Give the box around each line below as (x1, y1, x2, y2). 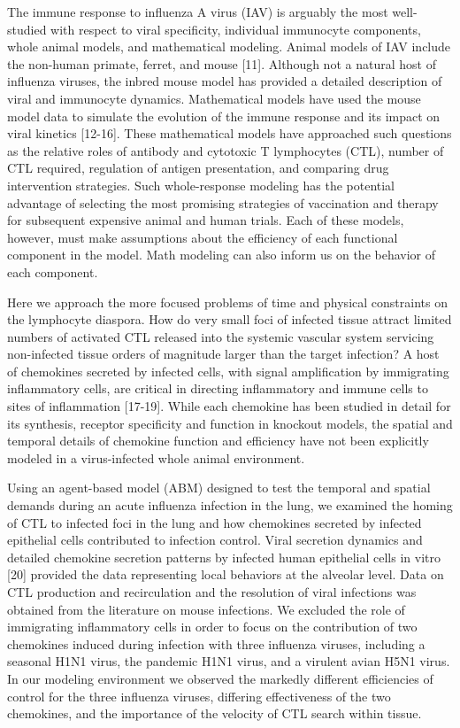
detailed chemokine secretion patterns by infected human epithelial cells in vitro (7, 547, 441, 566)
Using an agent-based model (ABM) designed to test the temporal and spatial (7, 478, 431, 497)
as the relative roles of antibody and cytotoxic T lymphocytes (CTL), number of (7, 141, 444, 159)
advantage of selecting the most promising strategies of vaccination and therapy (7, 193, 439, 212)
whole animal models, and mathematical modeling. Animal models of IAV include (7, 37, 451, 56)
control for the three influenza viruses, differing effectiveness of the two (7, 686, 391, 705)
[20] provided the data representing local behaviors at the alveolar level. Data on (7, 565, 444, 584)
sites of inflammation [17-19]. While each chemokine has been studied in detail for (7, 397, 451, 415)
